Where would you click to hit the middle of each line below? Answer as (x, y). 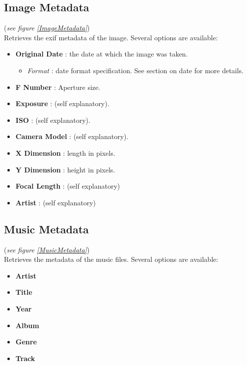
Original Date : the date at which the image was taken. (102, 54)
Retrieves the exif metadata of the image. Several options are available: (111, 37)
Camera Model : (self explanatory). (72, 136)
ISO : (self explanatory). (53, 120)
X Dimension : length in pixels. (65, 153)
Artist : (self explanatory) (56, 202)
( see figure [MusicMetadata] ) (47, 249)
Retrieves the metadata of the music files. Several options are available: (111, 259)
